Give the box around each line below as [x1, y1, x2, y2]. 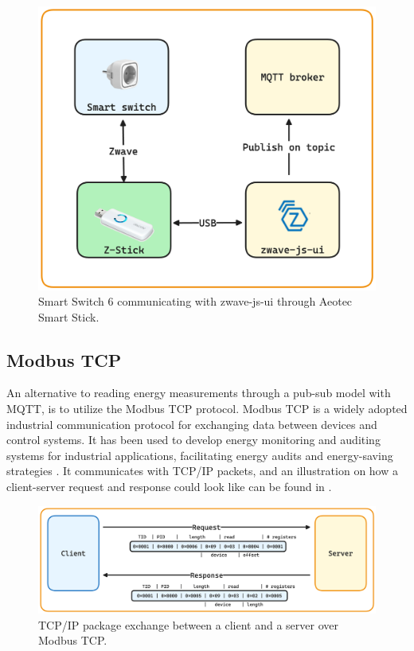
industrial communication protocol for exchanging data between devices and [6, 415, 377, 432]
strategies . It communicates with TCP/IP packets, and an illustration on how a [6, 462, 398, 479]
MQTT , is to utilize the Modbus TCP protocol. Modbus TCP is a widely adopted [6, 400, 408, 417]
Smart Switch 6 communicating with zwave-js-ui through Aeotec [38, 293, 353, 310]
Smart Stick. [38, 308, 100, 325]
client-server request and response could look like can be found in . [6, 478, 332, 495]
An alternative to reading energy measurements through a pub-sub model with [6, 384, 391, 401]
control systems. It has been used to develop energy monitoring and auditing [6, 431, 381, 448]
